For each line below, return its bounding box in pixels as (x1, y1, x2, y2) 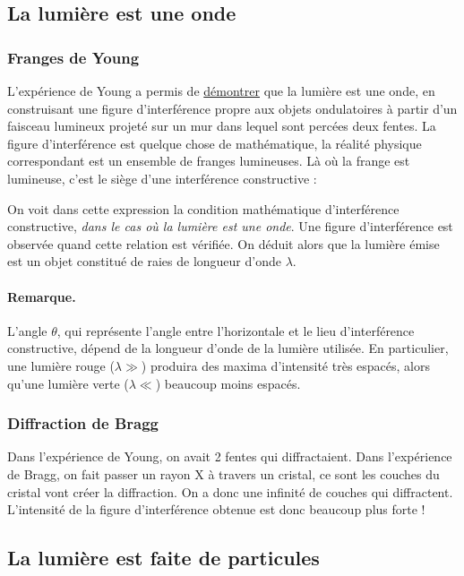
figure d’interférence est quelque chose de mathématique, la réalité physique (7, 133, 422, 152)
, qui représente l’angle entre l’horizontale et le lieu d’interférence (56, 321, 415, 340)
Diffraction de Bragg (7, 412, 159, 434)
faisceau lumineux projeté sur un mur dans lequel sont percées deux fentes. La (7, 116, 436, 135)
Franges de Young (7, 46, 140, 68)
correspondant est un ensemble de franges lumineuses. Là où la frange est (7, 151, 410, 170)
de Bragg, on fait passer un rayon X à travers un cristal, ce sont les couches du (7, 464, 440, 483)
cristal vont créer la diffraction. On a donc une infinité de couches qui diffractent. (7, 482, 453, 501)
